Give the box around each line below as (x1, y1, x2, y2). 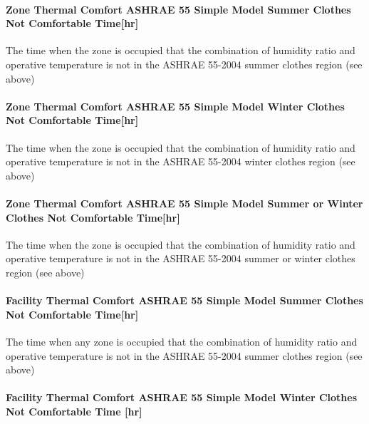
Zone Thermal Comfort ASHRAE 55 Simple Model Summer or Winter (6, 195, 363, 210)
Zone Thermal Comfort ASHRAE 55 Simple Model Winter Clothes (6, 98, 345, 113)
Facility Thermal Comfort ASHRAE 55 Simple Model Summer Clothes (6, 293, 363, 308)
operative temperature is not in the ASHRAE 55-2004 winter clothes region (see (6, 154, 355, 169)
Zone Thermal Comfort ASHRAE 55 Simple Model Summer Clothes (6, 1, 351, 16)
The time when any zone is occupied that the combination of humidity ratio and (6, 333, 358, 348)
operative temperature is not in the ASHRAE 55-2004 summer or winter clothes (6, 251, 355, 266)
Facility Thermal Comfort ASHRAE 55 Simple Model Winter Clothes (6, 390, 357, 405)
